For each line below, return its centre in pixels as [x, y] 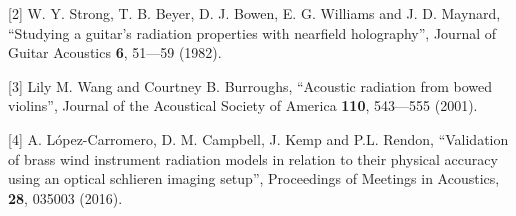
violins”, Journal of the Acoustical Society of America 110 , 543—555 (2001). [243, 105]
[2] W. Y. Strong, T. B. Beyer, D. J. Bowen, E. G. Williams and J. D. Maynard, [254, 13]
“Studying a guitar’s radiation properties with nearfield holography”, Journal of [252, 32]
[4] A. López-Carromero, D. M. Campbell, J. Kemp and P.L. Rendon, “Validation [258, 138]
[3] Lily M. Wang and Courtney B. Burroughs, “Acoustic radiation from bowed [250, 85]
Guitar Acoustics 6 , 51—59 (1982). [115, 52]
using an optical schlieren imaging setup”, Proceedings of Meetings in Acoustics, [254, 178]
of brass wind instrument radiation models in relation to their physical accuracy [253, 158]
